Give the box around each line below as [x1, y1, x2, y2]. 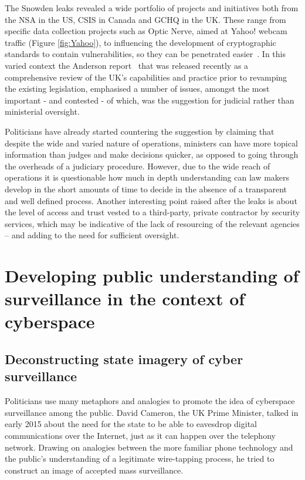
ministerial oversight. [5, 105, 80, 118]
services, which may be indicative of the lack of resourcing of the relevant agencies [5, 217, 300, 229]
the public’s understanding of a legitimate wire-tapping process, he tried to [5, 452, 274, 465]
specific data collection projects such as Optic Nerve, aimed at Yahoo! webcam [5, 25, 287, 37]
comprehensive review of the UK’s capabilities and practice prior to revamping [5, 71, 287, 83]
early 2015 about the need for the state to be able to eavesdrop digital [5, 418, 257, 430]
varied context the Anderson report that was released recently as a [5, 59, 249, 71]
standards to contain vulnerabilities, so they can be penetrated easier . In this [5, 48, 286, 60]
